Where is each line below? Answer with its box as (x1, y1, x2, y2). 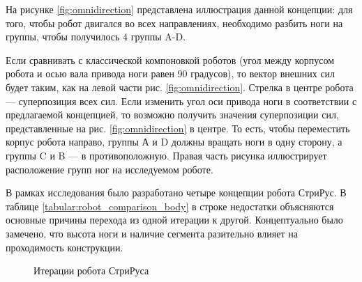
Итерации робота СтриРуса (33, 263, 149, 278)
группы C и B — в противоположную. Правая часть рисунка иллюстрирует (6, 148, 327, 162)
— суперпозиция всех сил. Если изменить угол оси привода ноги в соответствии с (6, 93, 357, 108)
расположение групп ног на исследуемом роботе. (6, 162, 213, 176)
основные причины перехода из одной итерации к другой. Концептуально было (6, 212, 343, 227)
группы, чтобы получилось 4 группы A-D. (6, 29, 186, 44)
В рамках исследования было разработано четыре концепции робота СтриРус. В (6, 185, 347, 200)
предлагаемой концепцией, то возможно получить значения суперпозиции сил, (6, 107, 339, 122)
